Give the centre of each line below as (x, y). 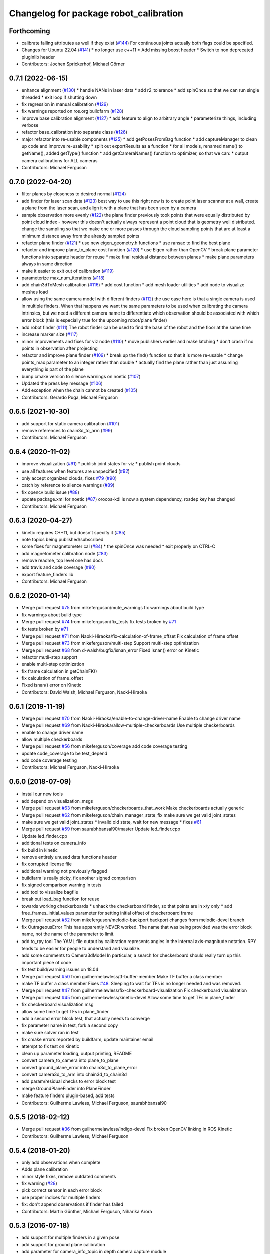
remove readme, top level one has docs (62, 561)
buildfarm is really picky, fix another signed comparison (79, 878)
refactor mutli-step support (50, 657)
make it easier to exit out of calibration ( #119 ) (68, 271)
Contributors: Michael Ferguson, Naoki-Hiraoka (70, 767)
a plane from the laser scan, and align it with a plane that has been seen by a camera (109, 208)
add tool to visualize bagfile (50, 892)
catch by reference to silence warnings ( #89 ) (68, 485)
